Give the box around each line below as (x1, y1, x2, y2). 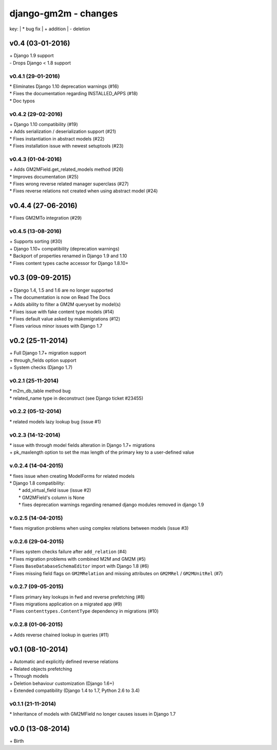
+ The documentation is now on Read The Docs (9, 294, 110, 300)
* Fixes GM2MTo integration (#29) (9, 215, 82, 221)
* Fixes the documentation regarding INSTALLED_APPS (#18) (9, 91, 138, 97)
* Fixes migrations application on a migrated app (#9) (9, 601, 123, 607)
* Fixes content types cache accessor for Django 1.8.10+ (9, 260, 129, 266)
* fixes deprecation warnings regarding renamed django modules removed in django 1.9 (18, 502, 204, 508)
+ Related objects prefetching (9, 666, 72, 672)
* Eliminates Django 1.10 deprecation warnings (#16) (9, 83, 119, 90)
